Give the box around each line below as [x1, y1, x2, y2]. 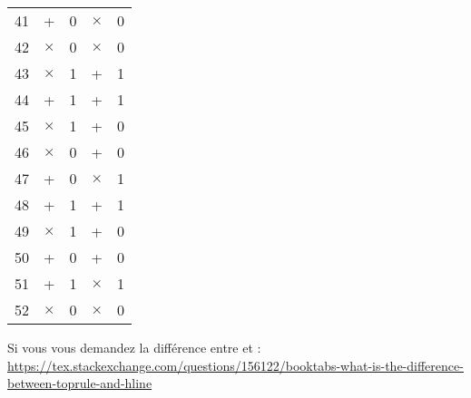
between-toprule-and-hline [7, 374, 152, 393]
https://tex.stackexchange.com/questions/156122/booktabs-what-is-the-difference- [7, 355, 464, 374]
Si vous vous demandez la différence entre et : [7, 338, 261, 356]
